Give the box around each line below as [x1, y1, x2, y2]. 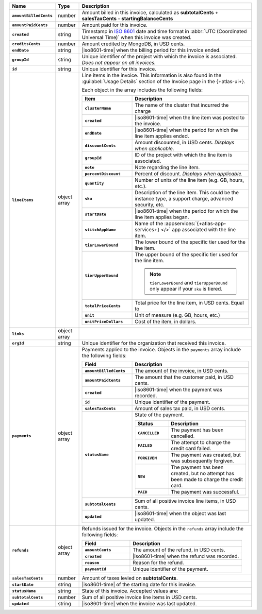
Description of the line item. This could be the [134, 189, 239, 196]
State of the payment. [134, 411, 184, 418]
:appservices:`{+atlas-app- [164, 220, 227, 227]
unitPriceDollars [84, 319, 123, 324]
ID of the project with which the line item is [134, 152, 232, 158]
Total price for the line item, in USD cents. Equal [134, 299, 244, 306]
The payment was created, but [170, 452, 241, 458]
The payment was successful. [170, 489, 240, 495]
